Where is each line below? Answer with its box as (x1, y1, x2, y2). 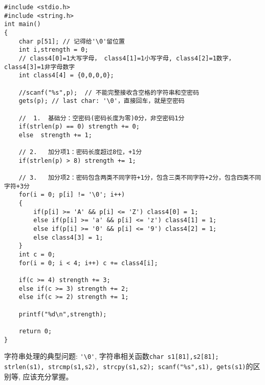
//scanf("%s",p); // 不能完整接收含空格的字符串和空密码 (18, 89, 200, 96)
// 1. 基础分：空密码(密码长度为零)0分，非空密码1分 (18, 114, 185, 122)
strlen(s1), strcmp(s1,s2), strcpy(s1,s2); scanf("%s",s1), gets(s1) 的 (4, 360, 253, 371)
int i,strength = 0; (18, 46, 89, 54)
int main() (4, 20, 41, 28)
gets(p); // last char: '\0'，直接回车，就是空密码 (18, 97, 185, 105)
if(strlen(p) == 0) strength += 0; (18, 123, 140, 131)
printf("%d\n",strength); (18, 310, 107, 318)
